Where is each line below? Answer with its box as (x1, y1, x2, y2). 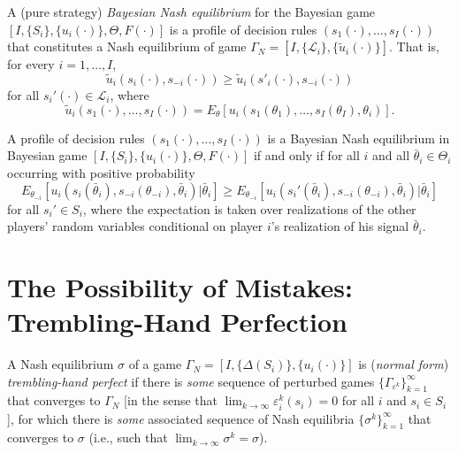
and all (372, 146, 410, 165)
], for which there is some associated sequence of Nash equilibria (7, 409, 355, 427)
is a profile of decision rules (169, 19, 317, 38)
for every (7, 55, 55, 73)
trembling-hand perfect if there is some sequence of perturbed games (7, 372, 375, 390)
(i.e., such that (88, 428, 168, 447)
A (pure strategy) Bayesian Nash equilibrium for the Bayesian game (7, 3, 376, 20)
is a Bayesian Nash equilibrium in (267, 128, 450, 147)
